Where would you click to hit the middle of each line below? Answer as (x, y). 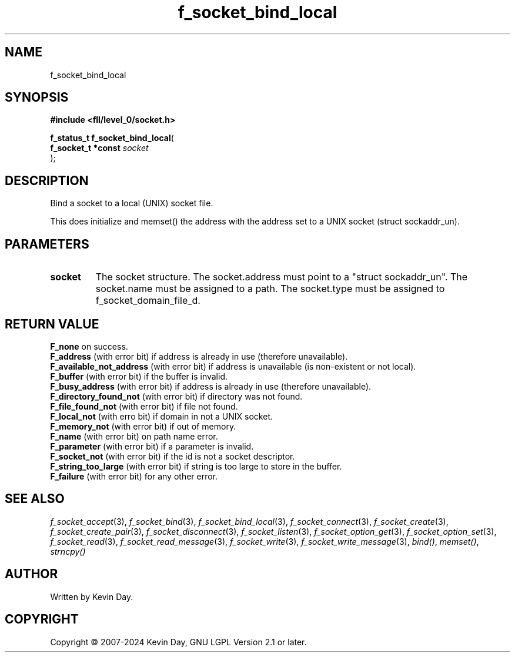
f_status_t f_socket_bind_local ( (112, 138)
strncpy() (68, 551)
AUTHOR (31, 574)
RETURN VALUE (52, 324)
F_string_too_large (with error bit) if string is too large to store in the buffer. (196, 466)
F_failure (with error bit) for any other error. (134, 476)
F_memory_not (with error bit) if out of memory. (143, 426)
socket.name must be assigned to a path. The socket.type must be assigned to (270, 289)
